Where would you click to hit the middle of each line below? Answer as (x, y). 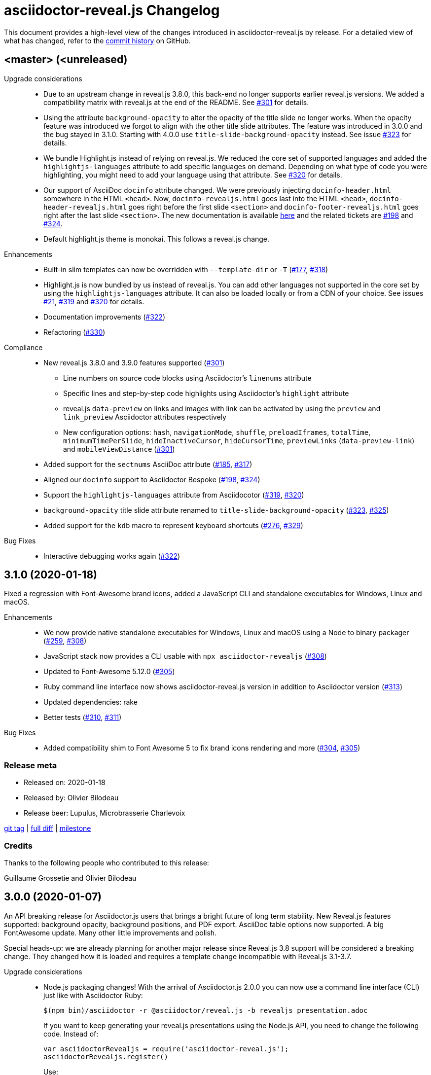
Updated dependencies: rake (90, 702)
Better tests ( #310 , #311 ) (83, 717)
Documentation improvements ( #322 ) (104, 317)
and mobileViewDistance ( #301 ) (119, 449)
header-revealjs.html (85, 207)
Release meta (31, 765)
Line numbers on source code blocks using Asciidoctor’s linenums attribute (187, 378)
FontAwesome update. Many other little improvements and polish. (110, 932)
